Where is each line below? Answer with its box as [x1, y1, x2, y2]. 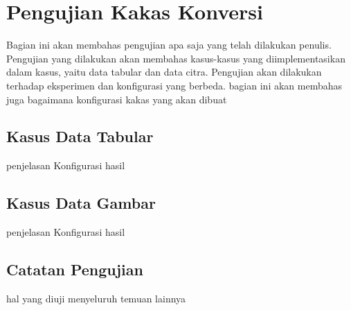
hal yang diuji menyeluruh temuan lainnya [6, 291, 186, 305]
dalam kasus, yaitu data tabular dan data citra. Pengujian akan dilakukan [6, 64, 322, 79]
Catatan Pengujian [6, 259, 143, 280]
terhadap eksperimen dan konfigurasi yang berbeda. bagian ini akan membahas [6, 78, 342, 92]
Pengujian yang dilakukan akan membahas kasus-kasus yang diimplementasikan [6, 51, 345, 65]
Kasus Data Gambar [6, 192, 156, 214]
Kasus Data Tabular [6, 126, 154, 147]
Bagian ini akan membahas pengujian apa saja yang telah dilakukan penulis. [6, 37, 332, 52]
